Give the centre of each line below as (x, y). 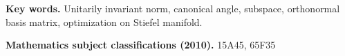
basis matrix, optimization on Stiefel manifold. (104, 22)
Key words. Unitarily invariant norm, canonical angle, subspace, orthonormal (173, 8)
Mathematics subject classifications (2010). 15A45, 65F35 (141, 45)
